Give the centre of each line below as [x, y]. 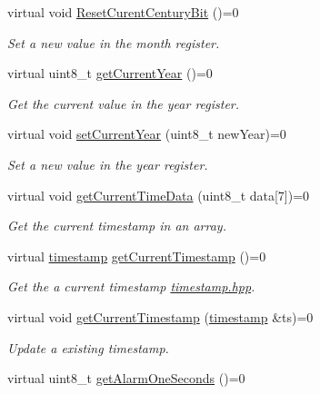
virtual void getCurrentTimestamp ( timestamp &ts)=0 [160, 316]
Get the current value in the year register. [124, 103]
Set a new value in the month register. [114, 42]
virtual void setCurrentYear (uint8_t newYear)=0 [147, 134]
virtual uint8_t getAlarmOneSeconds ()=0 [126, 378]
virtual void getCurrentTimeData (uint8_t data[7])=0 [159, 195]
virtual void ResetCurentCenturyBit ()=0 [123, 12]
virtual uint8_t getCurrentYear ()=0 [110, 73]
